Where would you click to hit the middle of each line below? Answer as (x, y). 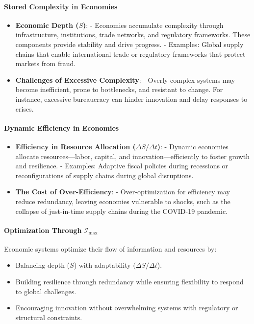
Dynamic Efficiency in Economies (62, 127)
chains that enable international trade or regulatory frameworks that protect (130, 54)
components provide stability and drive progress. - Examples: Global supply (129, 44)
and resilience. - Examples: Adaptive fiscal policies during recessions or (122, 166)
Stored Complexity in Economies (61, 6)
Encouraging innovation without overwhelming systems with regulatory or (127, 308)
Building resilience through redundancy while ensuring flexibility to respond (129, 282)
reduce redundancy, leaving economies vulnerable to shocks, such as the (123, 201)
